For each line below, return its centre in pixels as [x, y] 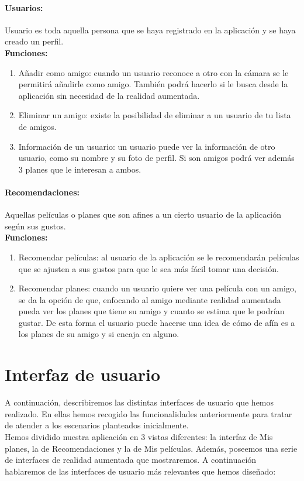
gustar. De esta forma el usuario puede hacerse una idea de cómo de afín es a [157, 322]
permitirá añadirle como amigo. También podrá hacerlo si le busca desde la [153, 84]
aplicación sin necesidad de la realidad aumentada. [109, 95]
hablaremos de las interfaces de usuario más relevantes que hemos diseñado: [140, 471]
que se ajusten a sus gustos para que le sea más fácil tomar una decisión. [149, 268]
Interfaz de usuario [83, 374]
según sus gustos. [35, 226]
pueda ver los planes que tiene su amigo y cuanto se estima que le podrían [151, 311]
